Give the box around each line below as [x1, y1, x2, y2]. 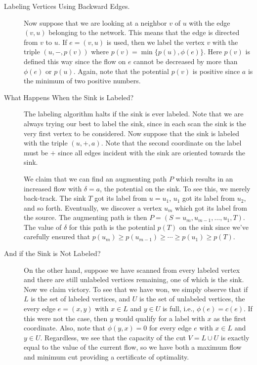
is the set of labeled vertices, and [31, 293, 130, 304]
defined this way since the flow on [24, 56, 126, 66]
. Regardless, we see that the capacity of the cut [40, 332, 186, 342]
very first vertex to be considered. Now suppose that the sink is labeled [24, 128, 240, 138]
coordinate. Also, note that [24, 323, 106, 333]
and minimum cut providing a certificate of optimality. [24, 352, 189, 362]
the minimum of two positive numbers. [24, 75, 141, 86]
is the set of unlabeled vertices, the [139, 293, 245, 304]
